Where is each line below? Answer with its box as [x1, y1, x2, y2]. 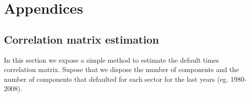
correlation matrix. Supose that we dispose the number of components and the [4, 64, 239, 74]
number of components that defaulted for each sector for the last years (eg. [4, 73, 229, 84]
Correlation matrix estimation [4, 31, 159, 47]
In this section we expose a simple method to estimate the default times [4, 54, 219, 65]
